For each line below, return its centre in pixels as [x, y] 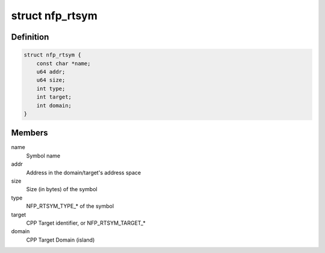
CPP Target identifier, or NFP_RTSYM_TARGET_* [86, 223]
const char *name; [63, 63]
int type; [51, 88]
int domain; [54, 105]
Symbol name [43, 156]
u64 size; [51, 80]
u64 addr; [51, 72]
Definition [30, 37]
